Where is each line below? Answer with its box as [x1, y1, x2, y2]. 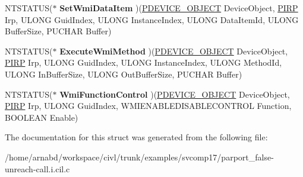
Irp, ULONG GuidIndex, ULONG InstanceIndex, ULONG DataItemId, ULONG [5, 13, 299, 25]
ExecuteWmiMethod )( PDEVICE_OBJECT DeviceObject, [59, 44, 288, 57]
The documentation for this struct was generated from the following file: [5, 131, 268, 143]
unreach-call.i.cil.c [5, 162, 70, 175]
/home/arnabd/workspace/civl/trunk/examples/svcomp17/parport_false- [5, 150, 274, 163]
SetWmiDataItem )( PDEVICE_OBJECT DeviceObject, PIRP [59, 2, 298, 14]
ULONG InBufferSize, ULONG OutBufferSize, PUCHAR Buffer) [5, 67, 242, 80]
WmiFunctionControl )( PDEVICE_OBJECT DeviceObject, [59, 88, 290, 100]
